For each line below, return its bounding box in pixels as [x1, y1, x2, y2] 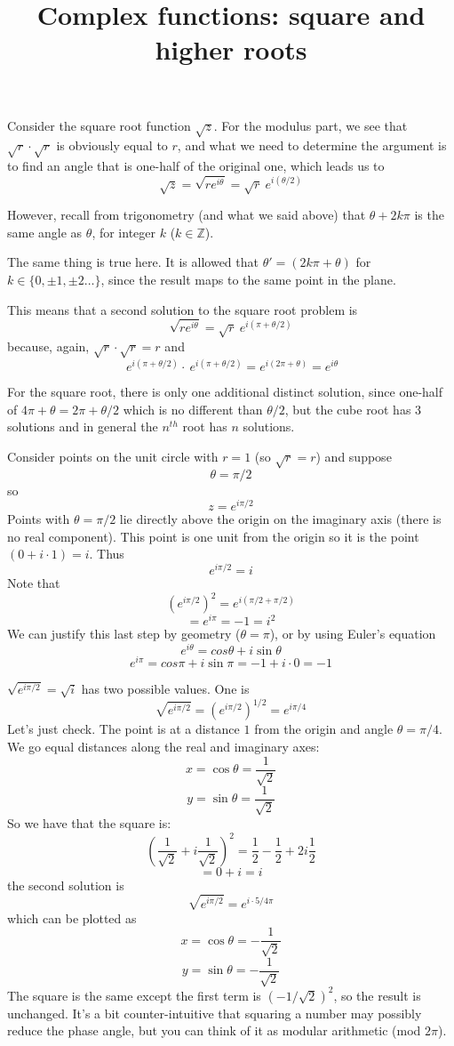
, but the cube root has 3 [284, 399, 422, 418]
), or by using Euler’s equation [269, 624, 436, 643]
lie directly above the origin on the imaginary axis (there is [119, 510, 442, 528]
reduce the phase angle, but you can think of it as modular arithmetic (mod [7, 1021, 421, 1040]
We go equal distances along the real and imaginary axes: [7, 736, 320, 755]
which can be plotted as [7, 908, 137, 927]
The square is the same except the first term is [7, 986, 261, 1004]
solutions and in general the [7, 417, 158, 436]
